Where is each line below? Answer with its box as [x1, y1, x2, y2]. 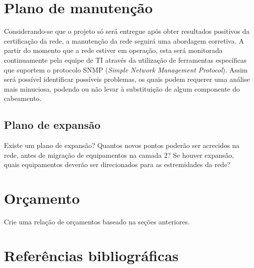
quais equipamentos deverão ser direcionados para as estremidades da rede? [4, 159, 230, 170]
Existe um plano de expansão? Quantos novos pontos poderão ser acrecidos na [4, 140, 240, 150]
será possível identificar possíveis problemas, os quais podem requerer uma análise [4, 74, 250, 84]
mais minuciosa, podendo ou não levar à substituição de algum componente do [4, 83, 240, 94]
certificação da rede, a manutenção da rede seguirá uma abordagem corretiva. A [4, 35, 244, 46]
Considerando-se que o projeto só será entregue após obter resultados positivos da [4, 26, 250, 36]
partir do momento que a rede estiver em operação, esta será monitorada [4, 45, 223, 55]
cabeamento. [4, 93, 42, 103]
